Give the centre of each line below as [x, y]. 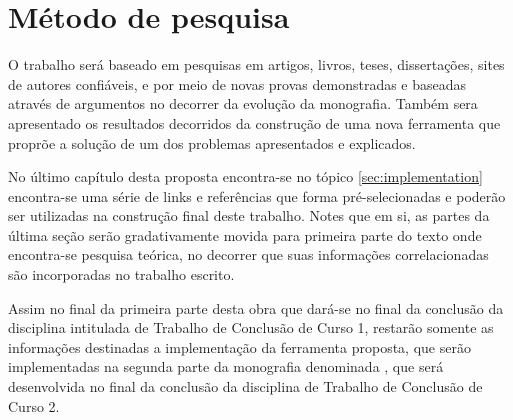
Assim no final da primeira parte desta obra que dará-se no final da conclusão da [256, 307]
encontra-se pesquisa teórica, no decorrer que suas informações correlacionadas [248, 254]
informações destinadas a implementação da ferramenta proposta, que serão [239, 346]
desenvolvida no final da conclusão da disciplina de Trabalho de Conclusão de [245, 386]
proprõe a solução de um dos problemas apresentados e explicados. [212, 142]
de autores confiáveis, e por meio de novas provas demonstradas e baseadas [237, 83]
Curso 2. [34, 405]
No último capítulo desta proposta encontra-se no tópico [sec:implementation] [245, 176]
